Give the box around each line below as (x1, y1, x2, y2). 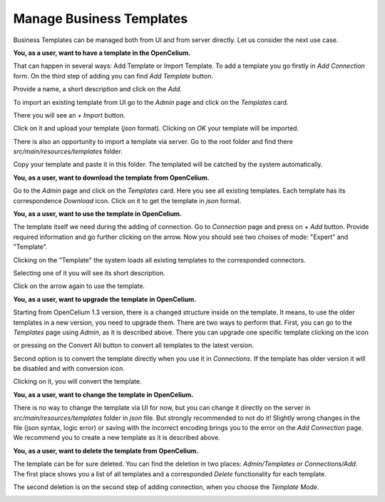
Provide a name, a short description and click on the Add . (13, 85, 182, 93)
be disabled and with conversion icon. (13, 364, 125, 373)
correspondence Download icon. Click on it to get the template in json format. (13, 196, 242, 205)
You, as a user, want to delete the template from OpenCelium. (13, 446, 199, 455)
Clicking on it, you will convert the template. (13, 377, 142, 386)
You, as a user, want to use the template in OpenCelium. (13, 210, 182, 218)
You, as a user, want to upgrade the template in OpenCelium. (13, 294, 197, 303)
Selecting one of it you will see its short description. (13, 268, 165, 277)
